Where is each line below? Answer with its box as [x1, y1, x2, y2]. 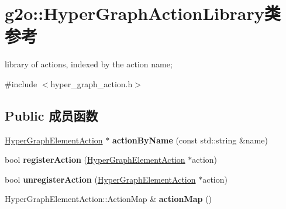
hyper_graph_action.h [50, 77, 133, 90]
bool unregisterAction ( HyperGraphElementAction [5, 173, 196, 185]
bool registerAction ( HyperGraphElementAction [5, 153, 185, 166]
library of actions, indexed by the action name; [5, 58, 173, 70]
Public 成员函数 [5, 106, 98, 124]
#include [5, 77, 37, 90]
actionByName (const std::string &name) [112, 133, 268, 146]
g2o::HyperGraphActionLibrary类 [5, 1, 281, 25]
